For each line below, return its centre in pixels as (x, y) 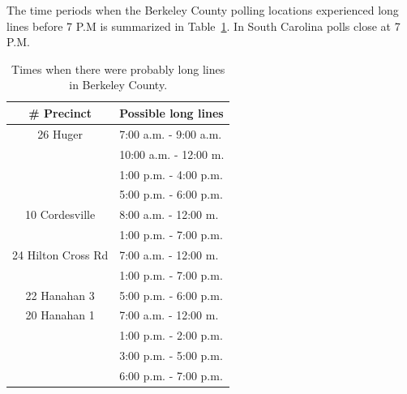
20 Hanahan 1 (60, 315)
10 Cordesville (60, 214)
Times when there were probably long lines (118, 69)
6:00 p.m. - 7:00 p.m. (171, 375)
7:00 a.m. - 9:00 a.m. (171, 133)
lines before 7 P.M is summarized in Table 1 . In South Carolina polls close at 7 (203, 26)
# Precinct (60, 112)
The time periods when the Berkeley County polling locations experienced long (203, 10)
